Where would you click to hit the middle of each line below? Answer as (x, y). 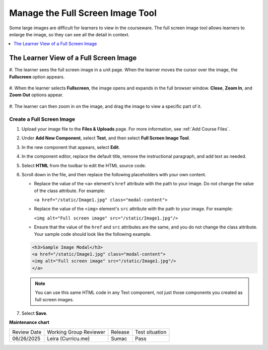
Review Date (27, 332)
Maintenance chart (29, 322)
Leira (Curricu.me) (68, 339)
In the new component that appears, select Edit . (71, 147)
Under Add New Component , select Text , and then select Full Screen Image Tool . (106, 138)
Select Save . (34, 313)
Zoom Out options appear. (36, 95)
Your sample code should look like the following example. (93, 234)
